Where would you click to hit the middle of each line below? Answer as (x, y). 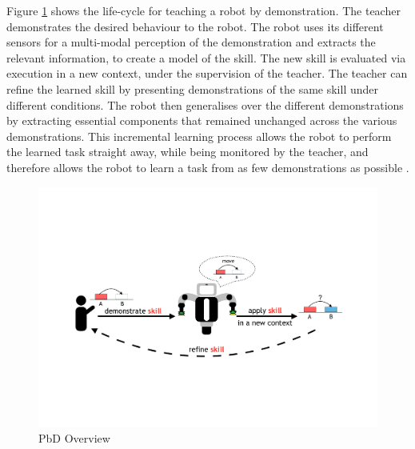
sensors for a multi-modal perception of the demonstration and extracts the (191, 42)
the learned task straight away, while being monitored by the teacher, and (188, 152)
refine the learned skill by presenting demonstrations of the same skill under (192, 88)
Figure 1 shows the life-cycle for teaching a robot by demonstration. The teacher (204, 10)
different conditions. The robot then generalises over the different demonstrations (205, 104)
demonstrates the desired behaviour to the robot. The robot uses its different (195, 26)
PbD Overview (74, 437)
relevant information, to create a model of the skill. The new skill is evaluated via (206, 57)
